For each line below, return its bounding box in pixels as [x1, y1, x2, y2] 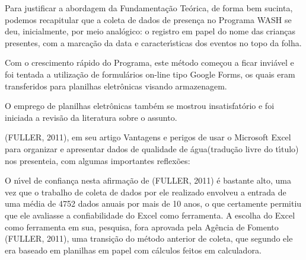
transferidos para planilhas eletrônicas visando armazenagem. [5, 79, 227, 92]
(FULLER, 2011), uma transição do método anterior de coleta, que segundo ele [5, 232, 293, 245]
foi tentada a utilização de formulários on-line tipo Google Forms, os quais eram [5, 68, 295, 80]
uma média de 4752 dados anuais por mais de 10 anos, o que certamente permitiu [5, 197, 302, 210]
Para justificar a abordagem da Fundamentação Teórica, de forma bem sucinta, [5, 2, 293, 14]
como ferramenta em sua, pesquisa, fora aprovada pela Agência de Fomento [5, 220, 279, 233]
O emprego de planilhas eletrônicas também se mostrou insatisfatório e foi [5, 99, 275, 112]
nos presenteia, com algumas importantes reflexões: [5, 154, 190, 166]
